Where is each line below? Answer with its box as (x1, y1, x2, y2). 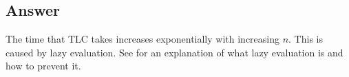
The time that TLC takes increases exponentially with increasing (6, 32, 279, 46)
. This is (288, 32, 323, 46)
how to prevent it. (6, 58, 81, 73)
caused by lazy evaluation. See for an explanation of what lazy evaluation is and (6, 45, 343, 59)
